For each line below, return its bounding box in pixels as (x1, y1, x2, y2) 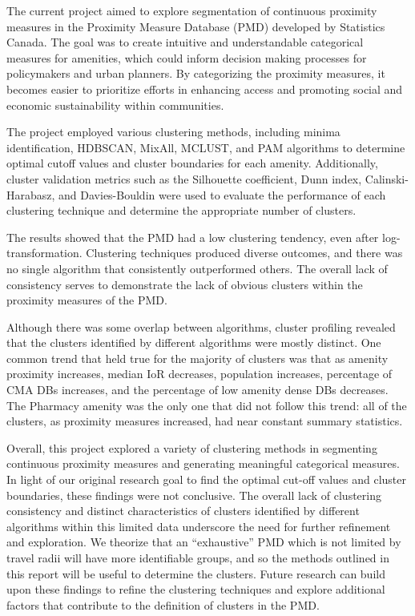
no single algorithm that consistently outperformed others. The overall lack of (6, 260, 388, 276)
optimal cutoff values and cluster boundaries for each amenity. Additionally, (6, 155, 378, 171)
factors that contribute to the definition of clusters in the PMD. (6, 596, 320, 613)
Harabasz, (6, 186, 55, 203)
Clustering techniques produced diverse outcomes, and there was (86, 244, 403, 261)
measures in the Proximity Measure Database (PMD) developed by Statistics (6, 18, 385, 34)
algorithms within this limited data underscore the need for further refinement (6, 517, 391, 534)
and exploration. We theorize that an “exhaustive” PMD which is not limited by (6, 533, 401, 550)
